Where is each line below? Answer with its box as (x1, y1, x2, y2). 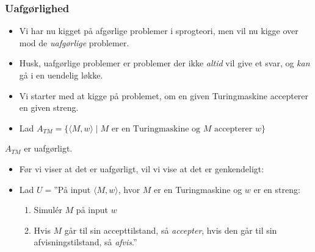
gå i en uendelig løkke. (19, 69, 103, 81)
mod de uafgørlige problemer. (19, 36, 129, 49)
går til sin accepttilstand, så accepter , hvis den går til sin (64, 223, 277, 236)
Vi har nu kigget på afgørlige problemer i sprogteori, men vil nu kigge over (19, 24, 299, 37)
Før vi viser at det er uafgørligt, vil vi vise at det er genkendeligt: (19, 162, 264, 175)
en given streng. (19, 101, 79, 114)
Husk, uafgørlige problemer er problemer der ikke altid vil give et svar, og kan (19, 57, 310, 69)
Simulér (34, 203, 62, 216)
